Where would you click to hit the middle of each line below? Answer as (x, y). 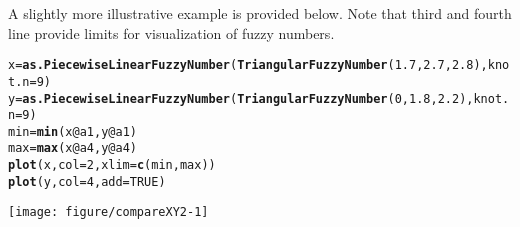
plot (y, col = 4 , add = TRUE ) (87, 181)
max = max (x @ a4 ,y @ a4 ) (72, 148)
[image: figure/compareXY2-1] (108, 212)
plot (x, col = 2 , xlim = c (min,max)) (112, 165)
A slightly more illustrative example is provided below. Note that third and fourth (260, 13)
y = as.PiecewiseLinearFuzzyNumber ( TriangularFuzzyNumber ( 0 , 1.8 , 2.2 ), (241, 98)
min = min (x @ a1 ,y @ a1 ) (72, 131)
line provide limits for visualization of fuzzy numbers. (171, 32)
